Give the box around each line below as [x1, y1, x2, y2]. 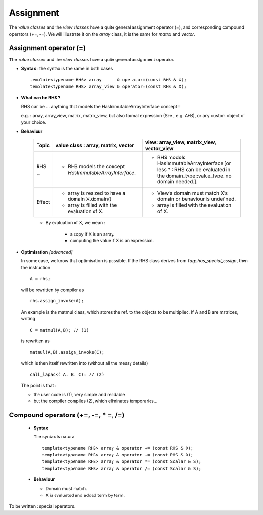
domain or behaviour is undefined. [157, 196, 236, 202]
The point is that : [21, 382, 56, 388]
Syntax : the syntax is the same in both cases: [21, 66, 114, 72]
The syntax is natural [33, 434, 75, 440]
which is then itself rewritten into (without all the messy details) [21, 360, 148, 366]
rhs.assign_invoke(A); [30, 298, 84, 304]
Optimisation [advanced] [21, 249, 73, 255]
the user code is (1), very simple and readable [33, 392, 125, 397]
